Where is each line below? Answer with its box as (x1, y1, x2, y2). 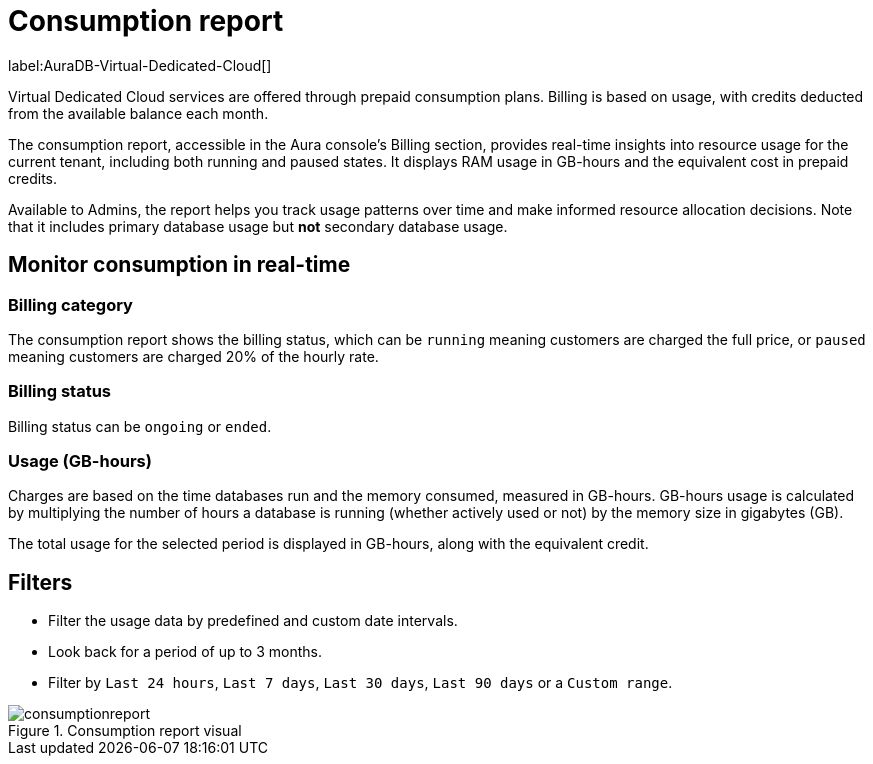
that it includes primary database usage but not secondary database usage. (8, 217, 508, 235)
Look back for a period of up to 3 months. (48, 643, 322, 661)
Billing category (8, 294, 133, 315)
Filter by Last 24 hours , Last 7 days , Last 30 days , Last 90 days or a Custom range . (48, 674, 673, 692)
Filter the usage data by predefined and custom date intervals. (48, 612, 458, 630)
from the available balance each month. (8, 104, 269, 122)
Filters (8, 569, 73, 595)
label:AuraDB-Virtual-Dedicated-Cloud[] (8, 56, 272, 74)
